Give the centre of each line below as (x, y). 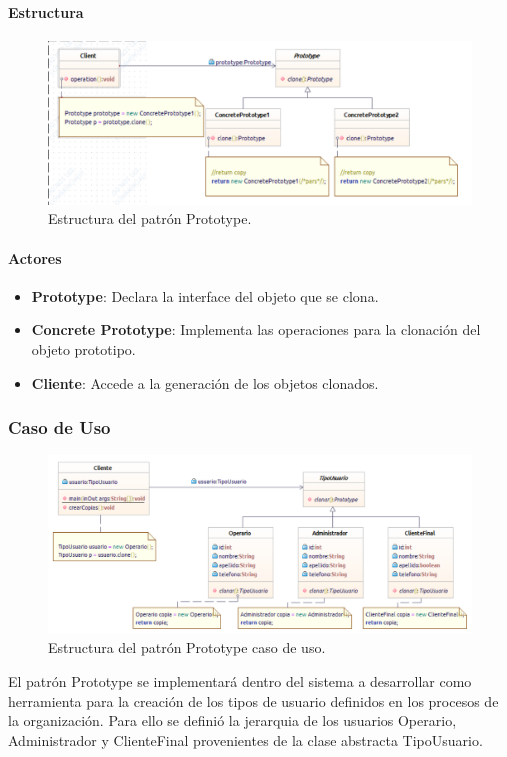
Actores (35, 257)
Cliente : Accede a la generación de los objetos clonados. (205, 382)
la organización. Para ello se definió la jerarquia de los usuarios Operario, (232, 720)
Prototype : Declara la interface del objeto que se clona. (205, 295)
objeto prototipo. (83, 348)
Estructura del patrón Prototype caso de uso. (187, 647)
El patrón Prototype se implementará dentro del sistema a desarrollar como (240, 680)
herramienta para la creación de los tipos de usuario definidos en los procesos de (253, 700)
